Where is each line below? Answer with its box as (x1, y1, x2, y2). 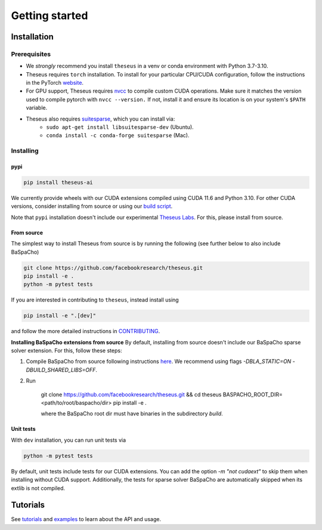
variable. (26, 104, 48, 112)
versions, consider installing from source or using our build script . (11, 203, 173, 210)
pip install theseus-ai (23, 179, 94, 186)
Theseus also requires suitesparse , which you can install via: (26, 115, 175, 122)
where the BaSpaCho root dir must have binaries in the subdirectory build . (41, 410, 223, 417)
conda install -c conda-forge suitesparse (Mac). (46, 132, 190, 139)
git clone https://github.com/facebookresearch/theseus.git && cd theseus (41, 391, 222, 398)
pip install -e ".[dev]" (23, 312, 97, 319)
